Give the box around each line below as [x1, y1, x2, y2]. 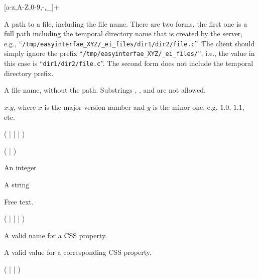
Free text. [4, 196, 34, 206]
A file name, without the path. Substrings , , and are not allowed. [4, 85, 206, 95]
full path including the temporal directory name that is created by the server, [4, 28, 243, 39]
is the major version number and [44, 101, 145, 112]
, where [13, 101, 36, 112]
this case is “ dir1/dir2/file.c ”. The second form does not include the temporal [4, 58, 253, 68]
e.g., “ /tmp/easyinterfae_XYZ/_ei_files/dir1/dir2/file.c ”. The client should [4, 38, 255, 48]
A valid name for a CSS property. [4, 230, 107, 240]
